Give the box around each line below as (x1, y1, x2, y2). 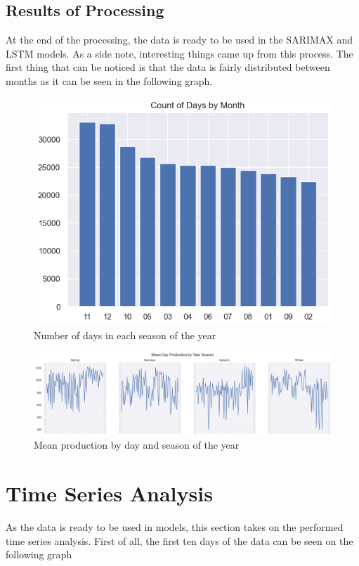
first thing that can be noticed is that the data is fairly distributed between (6, 60, 330, 74)
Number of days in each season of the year (34, 327, 216, 342)
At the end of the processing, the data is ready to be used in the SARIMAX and (6, 32, 353, 47)
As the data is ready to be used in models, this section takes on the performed (6, 520, 344, 534)
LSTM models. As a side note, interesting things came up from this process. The (6, 46, 353, 60)
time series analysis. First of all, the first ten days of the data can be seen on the (6, 533, 353, 548)
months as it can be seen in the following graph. (6, 73, 213, 88)
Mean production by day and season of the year (34, 437, 240, 452)
